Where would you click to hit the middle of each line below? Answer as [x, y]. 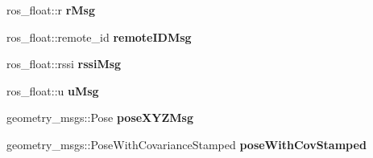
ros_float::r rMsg [51, 10]
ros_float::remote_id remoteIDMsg [99, 36]
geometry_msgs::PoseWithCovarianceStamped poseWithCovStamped [186, 144]
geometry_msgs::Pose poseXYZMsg [100, 117]
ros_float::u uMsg [53, 90]
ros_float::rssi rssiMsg [64, 64]
